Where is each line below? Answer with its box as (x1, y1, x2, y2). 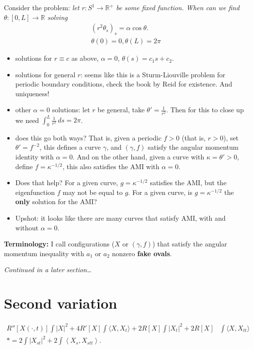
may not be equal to (63, 187, 123, 197)
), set (223, 132, 238, 142)
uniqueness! (15, 88, 49, 98)
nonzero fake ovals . (112, 248, 172, 258)
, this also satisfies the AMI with (62, 161, 159, 171)
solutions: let (52, 105, 90, 115)
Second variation (4, 293, 117, 313)
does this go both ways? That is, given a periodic (15, 132, 162, 142)
